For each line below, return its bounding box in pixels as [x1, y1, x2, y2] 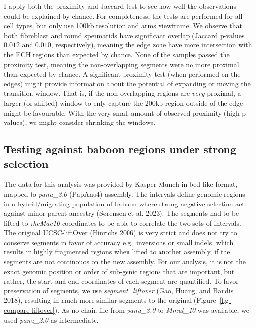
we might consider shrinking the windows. [29, 117, 156, 127]
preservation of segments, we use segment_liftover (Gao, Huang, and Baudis [4, 285, 234, 295]
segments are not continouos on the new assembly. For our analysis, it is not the [4, 256, 246, 267]
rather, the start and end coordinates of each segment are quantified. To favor [4, 276, 239, 286]
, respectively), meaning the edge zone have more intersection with [51, 40, 252, 50]
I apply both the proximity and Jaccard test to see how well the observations [4, 1, 236, 11]
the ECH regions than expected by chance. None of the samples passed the [4, 49, 230, 59]
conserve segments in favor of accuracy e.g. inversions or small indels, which [4, 237, 234, 247]
